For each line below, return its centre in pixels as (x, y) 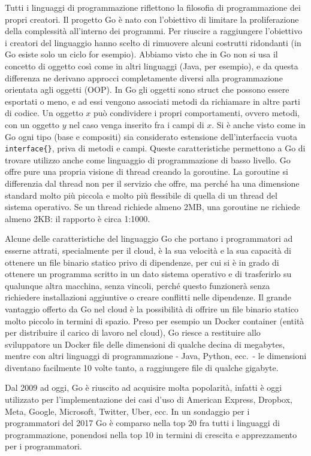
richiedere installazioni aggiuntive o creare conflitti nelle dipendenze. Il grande (148, 297)
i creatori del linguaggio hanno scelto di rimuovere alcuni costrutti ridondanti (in (153, 42)
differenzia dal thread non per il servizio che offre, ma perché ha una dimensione (152, 183)
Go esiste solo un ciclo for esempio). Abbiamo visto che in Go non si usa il (141, 54)
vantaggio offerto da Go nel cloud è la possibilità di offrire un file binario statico (152, 308)
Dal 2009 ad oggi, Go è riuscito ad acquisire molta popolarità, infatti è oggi (144, 387)
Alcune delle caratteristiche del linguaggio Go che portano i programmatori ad (149, 238)
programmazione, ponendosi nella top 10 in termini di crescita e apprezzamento (151, 434)
